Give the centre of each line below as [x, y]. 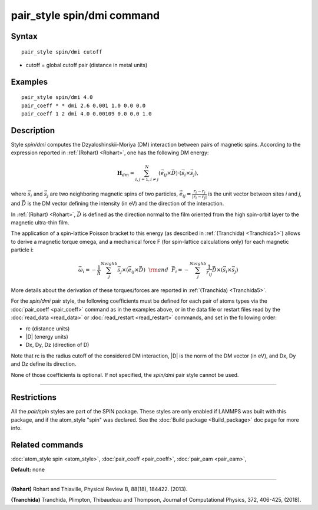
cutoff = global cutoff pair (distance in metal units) [87, 65]
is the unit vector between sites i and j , [255, 194]
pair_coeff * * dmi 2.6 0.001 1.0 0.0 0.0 [84, 105]
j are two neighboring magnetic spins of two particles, [112, 195]
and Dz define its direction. [44, 364]
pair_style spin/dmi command [85, 15]
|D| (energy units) [47, 336]
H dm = [126, 174]
